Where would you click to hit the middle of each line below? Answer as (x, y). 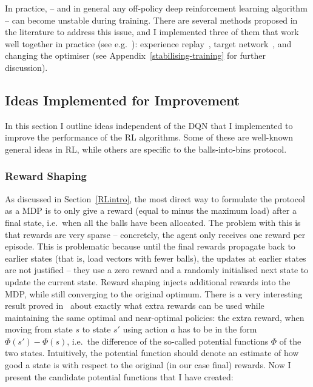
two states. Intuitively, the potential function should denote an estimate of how (152, 353)
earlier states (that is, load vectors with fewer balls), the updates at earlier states (156, 258)
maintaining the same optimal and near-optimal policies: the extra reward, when (155, 317)
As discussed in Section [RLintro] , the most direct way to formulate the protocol (155, 198)
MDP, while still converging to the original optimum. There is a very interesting (154, 293)
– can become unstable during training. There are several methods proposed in (151, 20)
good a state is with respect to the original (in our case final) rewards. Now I (148, 365)
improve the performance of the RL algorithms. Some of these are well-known (149, 137)
